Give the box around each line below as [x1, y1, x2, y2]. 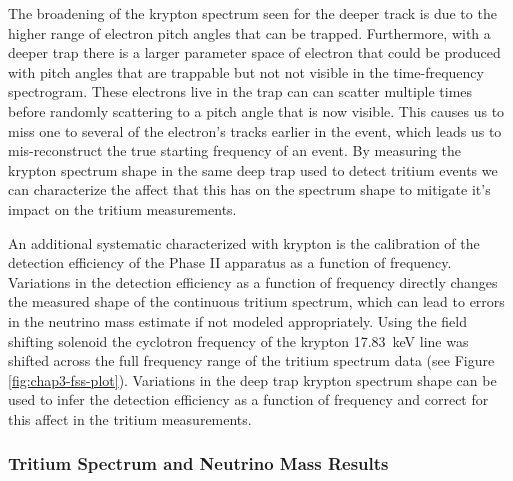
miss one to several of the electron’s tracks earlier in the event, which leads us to [8, 120, 502, 141]
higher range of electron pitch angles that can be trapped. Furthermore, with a [8, 22, 491, 43]
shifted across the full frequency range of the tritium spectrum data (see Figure [8, 350, 495, 371]
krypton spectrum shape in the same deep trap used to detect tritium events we [8, 159, 498, 180]
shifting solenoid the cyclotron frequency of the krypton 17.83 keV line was [8, 330, 469, 351]
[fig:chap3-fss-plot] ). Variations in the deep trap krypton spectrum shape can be [8, 369, 497, 390]
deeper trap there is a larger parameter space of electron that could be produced [8, 42, 501, 63]
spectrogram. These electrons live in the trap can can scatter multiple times [8, 81, 473, 102]
